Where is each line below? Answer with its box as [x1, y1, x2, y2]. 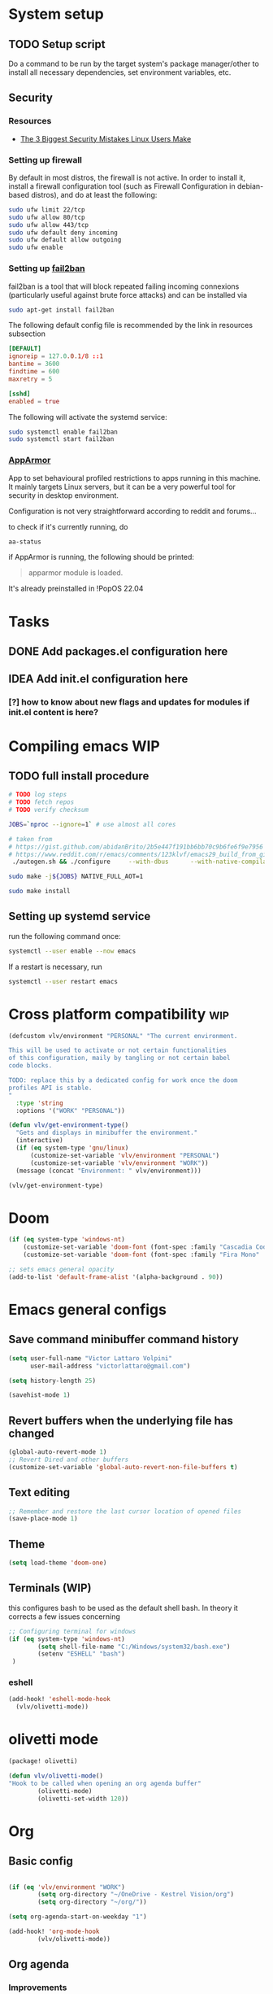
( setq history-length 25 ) [8, 1377, 96, 1385]
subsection [8, 329, 46, 338]
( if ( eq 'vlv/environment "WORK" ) [8, 1883, 126, 1891]
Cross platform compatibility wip [8, 1005, 230, 1023]
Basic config [8, 1854, 73, 1868]
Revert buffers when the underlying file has [8, 1413, 234, 1428]
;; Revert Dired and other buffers [8, 1455, 129, 1464]
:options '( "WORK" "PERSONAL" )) [15, 1106, 126, 1115]
